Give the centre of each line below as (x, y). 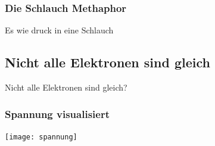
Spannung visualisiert (57, 114)
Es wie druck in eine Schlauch (59, 30)
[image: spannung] (41, 137)
